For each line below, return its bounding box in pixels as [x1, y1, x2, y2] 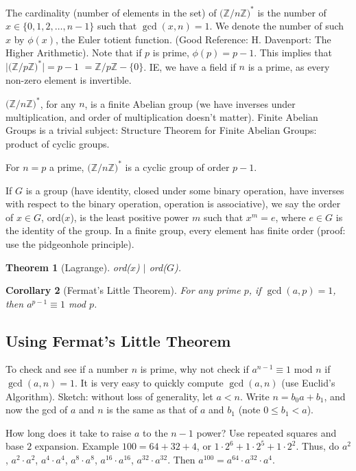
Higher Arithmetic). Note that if [5, 45, 142, 60]
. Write [239, 389, 270, 403]
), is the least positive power [70, 209, 189, 224]
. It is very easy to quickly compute [74, 376, 224, 390]
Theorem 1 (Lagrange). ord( [5, 260, 131, 274]
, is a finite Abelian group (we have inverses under [84, 96, 296, 111]
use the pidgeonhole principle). [5, 236, 134, 251]
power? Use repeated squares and [196, 425, 337, 439]
